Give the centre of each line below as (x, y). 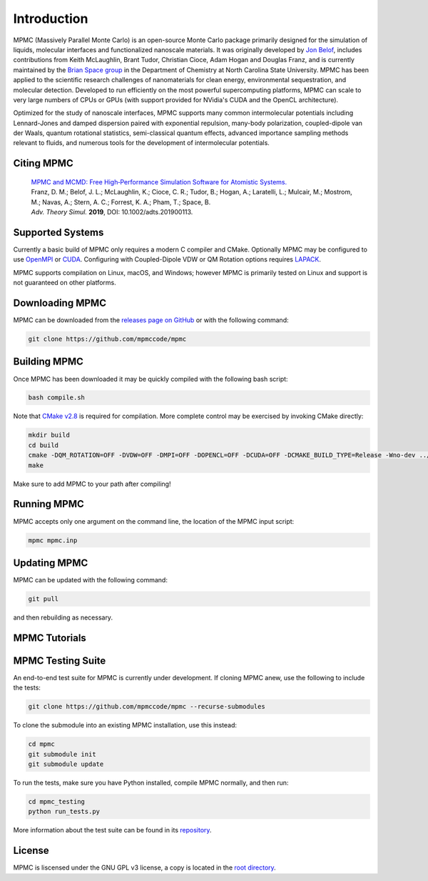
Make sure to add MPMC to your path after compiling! (92, 484)
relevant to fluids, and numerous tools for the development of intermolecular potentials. (142, 143)
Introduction (51, 19)
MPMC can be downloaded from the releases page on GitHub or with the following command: (151, 320)
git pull (44, 599)
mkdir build (49, 435)
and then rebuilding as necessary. (63, 617)
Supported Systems (58, 232)
